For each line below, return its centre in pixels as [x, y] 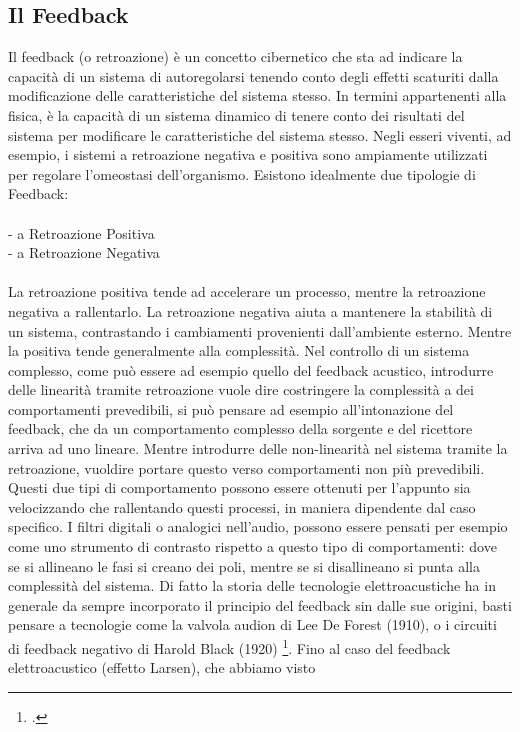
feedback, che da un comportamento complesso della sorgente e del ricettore [240, 428]
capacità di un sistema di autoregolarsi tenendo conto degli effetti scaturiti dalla [253, 75]
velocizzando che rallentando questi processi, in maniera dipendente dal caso [242, 506]
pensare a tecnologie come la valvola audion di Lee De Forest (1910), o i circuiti [252, 624]
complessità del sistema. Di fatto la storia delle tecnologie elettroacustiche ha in [252, 585]
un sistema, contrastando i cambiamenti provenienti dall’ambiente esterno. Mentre [260, 330]
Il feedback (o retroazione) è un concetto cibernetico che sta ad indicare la [235, 56]
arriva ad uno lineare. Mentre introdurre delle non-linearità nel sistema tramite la [258, 448]
